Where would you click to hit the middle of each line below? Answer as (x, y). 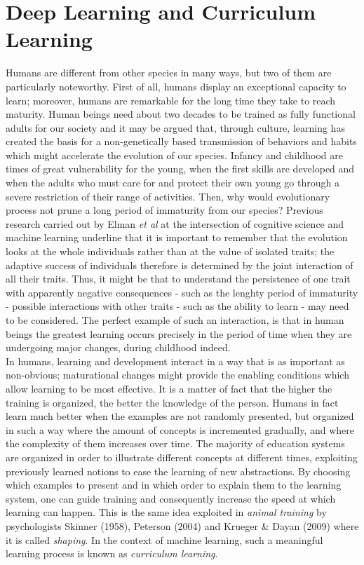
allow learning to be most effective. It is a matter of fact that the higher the (169, 388)
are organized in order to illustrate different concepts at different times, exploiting (182, 457)
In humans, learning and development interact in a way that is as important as (175, 361)
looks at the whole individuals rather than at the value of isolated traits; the (170, 251)
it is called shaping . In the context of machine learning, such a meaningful (164, 539)
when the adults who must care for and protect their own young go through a (173, 183)
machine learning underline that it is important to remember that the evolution (177, 237)
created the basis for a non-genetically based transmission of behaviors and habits (181, 141)
